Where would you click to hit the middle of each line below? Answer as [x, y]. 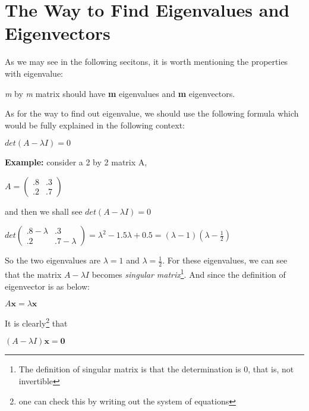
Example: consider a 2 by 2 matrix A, [76, 162]
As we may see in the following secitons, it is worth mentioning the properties [146, 62]
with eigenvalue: [34, 73]
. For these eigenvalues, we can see [225, 260]
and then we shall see [44, 211]
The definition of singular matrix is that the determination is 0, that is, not [156, 369]
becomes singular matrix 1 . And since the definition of [189, 273]
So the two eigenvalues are [53, 260]
